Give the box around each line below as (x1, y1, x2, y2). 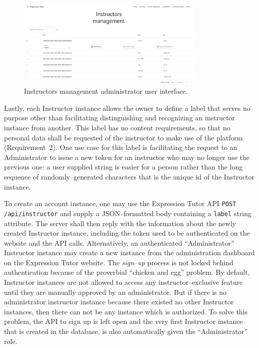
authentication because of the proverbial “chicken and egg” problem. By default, (4, 267, 250, 277)
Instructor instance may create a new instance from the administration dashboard (4, 247, 255, 258)
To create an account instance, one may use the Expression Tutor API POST (4, 198, 236, 209)
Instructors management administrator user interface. (24, 86, 188, 96)
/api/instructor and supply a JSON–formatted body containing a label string (4, 208, 251, 218)
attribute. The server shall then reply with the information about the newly (4, 218, 236, 228)
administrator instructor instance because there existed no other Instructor (4, 296, 234, 307)
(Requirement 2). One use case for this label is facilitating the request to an (4, 142, 237, 152)
